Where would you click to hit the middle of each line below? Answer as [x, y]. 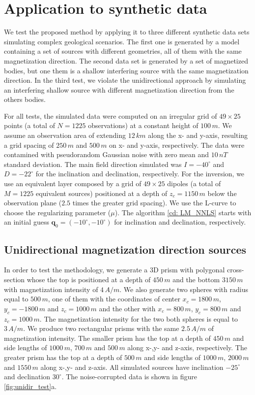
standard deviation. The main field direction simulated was [93, 164]
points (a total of [29, 125]
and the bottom [196, 279]
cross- [235, 270]
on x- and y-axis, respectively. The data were [177, 145]
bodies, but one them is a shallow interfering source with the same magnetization [126, 70]
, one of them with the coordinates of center [114, 299]
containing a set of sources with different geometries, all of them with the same [123, 51]
